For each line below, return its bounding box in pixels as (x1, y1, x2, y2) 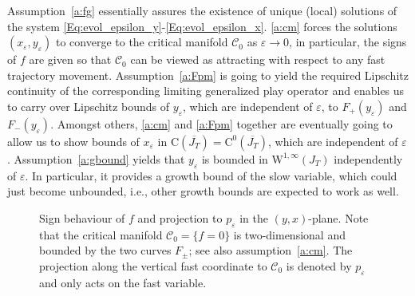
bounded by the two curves (39, 242, 172, 259)
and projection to (137, 209, 223, 226)
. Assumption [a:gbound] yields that (7, 150, 185, 167)
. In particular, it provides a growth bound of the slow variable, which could (25, 167, 397, 184)
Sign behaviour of (39, 209, 125, 226)
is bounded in (201, 150, 268, 167)
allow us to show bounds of (7, 132, 140, 149)
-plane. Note (308, 209, 369, 226)
